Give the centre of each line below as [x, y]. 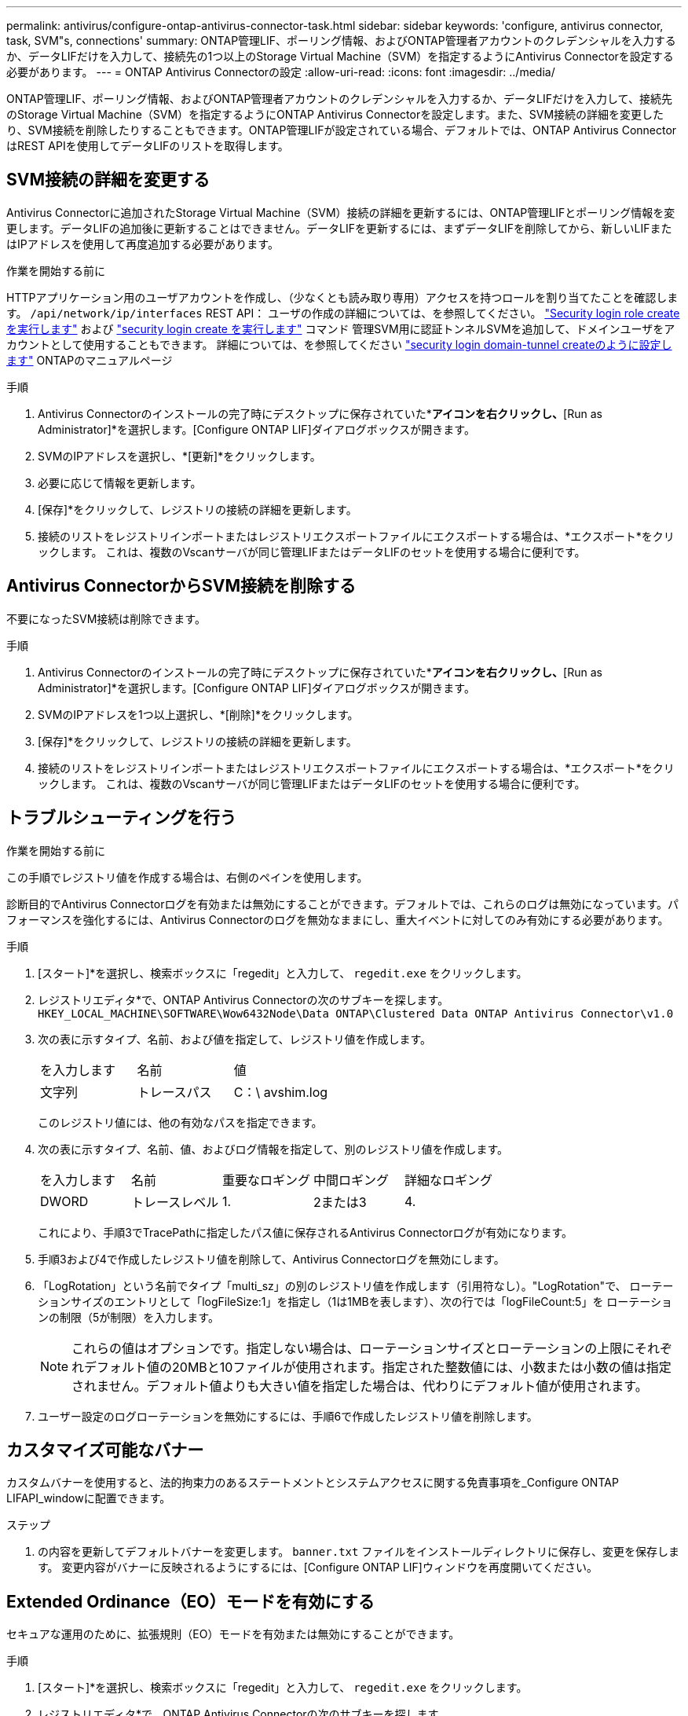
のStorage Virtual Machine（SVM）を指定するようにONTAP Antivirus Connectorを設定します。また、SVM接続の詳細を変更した [335, 114]
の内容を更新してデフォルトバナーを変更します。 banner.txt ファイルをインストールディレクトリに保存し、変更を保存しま [359, 1552]
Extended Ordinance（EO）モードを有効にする [190, 1601]
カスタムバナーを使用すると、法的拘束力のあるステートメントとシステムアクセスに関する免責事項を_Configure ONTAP [313, 1483]
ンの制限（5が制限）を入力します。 [128, 1317]
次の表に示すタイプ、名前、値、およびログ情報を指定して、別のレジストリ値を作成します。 [273, 1149]
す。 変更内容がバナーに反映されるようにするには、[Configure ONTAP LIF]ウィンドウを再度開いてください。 [318, 1567]
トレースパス [174, 1092]
